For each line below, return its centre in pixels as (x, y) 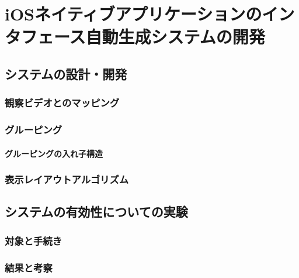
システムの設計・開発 (66, 73)
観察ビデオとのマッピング (62, 103)
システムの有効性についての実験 (96, 212)
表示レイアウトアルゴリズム (67, 179)
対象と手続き (34, 240)
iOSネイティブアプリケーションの (133, 14)
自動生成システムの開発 (175, 37)
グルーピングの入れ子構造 (54, 153)
